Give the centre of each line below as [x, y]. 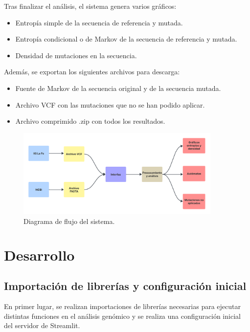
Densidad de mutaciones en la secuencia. [76, 55]
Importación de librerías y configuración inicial [125, 286]
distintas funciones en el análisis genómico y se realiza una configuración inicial [122, 316]
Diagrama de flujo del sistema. [69, 221]
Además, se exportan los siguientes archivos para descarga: [92, 72]
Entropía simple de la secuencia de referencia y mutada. [99, 22]
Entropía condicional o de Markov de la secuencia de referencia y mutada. [126, 39]
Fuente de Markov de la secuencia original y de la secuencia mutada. [118, 88]
